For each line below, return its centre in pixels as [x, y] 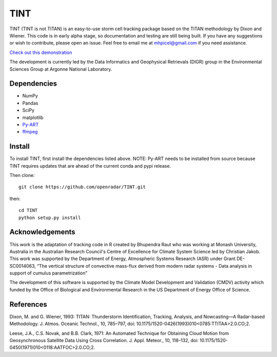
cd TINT [28, 211]
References [28, 304]
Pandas [30, 103]
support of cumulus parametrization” [48, 273]
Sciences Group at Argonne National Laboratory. [61, 69]
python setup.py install [50, 217]
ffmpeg [30, 132]
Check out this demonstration [41, 52]
